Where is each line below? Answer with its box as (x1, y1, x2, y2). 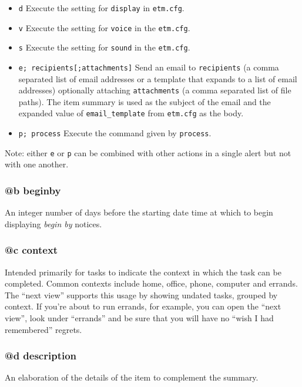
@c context (5, 243, 58, 257)
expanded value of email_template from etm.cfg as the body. (18, 107, 244, 119)
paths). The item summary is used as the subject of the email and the (18, 95, 271, 107)
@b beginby (5, 183, 61, 197)
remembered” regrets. (5, 323, 82, 335)
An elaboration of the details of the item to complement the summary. (5, 371, 259, 383)
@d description (5, 348, 77, 363)
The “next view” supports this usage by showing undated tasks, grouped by (5, 288, 278, 301)
